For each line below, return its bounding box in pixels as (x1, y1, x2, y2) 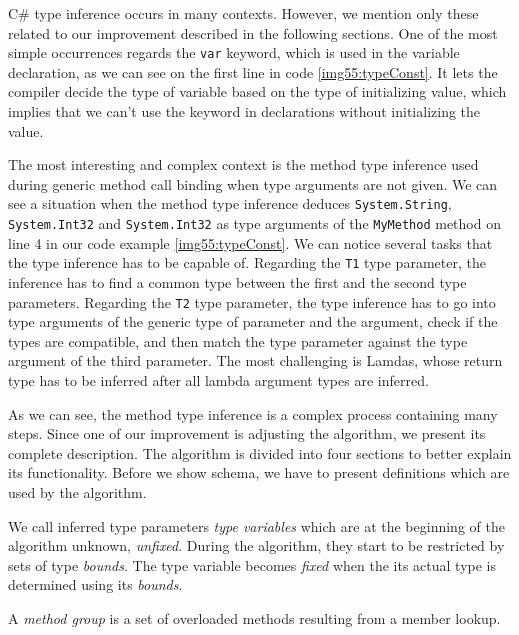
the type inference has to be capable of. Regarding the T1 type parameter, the (8, 252, 486, 273)
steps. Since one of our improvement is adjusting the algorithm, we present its (8, 423, 486, 444)
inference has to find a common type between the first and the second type (8, 271, 467, 292)
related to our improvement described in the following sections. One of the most (8, 22, 498, 43)
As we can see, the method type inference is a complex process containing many (8, 403, 498, 424)
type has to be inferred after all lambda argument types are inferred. (8, 370, 429, 390)
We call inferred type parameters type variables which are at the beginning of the (8, 515, 505, 536)
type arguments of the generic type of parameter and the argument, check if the (8, 311, 498, 332)
